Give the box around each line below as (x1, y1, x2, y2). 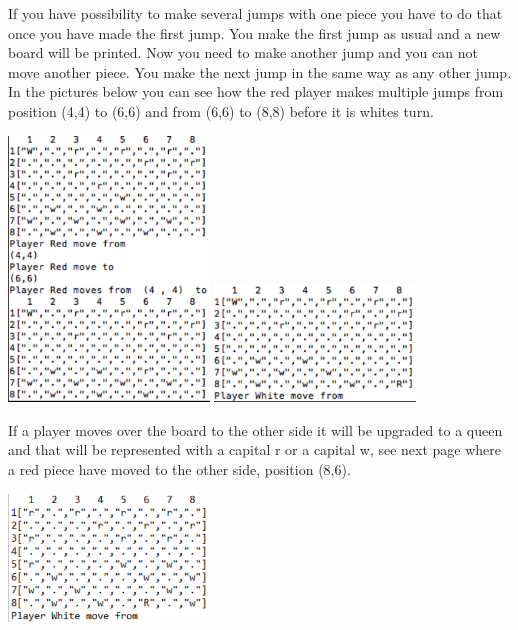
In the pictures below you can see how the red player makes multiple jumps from (8, 81, 504, 102)
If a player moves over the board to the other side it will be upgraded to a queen (8, 419, 503, 440)
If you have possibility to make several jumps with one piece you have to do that (8, 3, 503, 23)
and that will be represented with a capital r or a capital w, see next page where (8, 439, 502, 460)
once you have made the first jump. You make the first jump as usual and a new (8, 22, 501, 43)
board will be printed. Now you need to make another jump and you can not (8, 42, 478, 63)
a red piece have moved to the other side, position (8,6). (8, 458, 351, 479)
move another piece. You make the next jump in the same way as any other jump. (8, 61, 512, 82)
